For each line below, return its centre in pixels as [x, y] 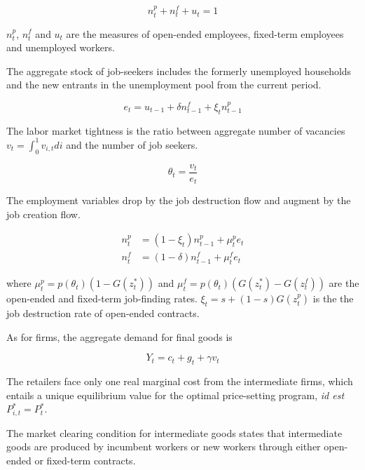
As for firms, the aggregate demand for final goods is [119, 336]
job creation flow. [43, 214]
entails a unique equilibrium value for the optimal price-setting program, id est [175, 395]
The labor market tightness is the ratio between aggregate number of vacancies [176, 130]
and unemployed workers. [61, 47]
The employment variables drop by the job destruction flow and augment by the [179, 200]
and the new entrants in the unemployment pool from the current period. [164, 85]
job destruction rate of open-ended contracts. [103, 313]
